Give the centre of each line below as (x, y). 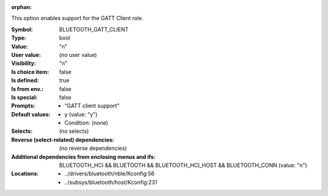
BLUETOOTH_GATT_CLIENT (94, 29)
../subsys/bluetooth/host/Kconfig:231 (111, 182)
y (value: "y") (81, 114)
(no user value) (78, 55)
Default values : (31, 114)
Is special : (24, 97)
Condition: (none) (87, 123)
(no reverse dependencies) (93, 148)
